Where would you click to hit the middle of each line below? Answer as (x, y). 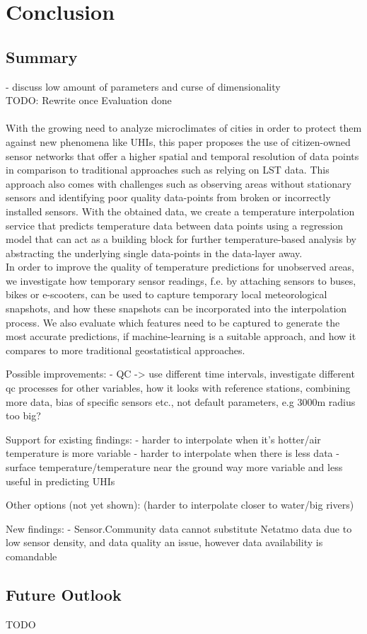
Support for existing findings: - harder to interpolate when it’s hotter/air (163, 439)
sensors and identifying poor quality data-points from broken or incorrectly (168, 197)
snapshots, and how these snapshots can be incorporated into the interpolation (176, 308)
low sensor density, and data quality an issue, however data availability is (164, 542)
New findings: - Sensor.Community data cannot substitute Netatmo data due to (179, 528)
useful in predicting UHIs (60, 481)
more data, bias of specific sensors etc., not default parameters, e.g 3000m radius (181, 401)
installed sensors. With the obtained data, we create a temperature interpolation (180, 211)
